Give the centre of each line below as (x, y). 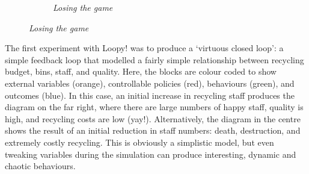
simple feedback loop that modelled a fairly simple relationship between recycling (154, 59)
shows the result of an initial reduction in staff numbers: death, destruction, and (153, 130)
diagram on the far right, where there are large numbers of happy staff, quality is (154, 107)
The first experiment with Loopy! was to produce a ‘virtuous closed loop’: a (144, 48)
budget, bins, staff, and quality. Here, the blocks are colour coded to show (141, 71)
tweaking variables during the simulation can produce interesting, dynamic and (151, 154)
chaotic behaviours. (40, 166)
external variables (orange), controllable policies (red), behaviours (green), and (150, 83)
